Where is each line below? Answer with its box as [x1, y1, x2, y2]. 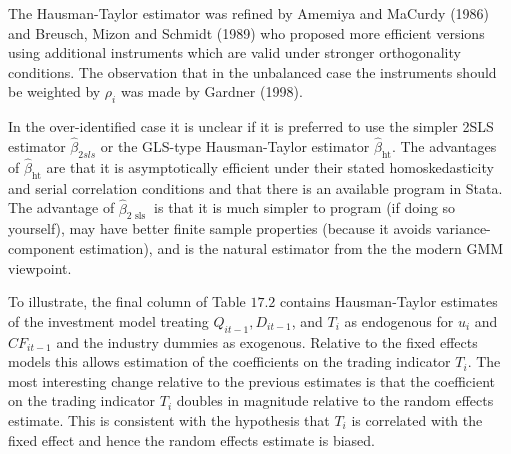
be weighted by [8, 81, 101, 102]
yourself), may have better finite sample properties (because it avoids [8, 218, 432, 239]
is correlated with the [351, 409, 483, 430]
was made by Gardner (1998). [120, 81, 303, 102]
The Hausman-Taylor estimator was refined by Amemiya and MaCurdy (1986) [8, 3, 490, 23]
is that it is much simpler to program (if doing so [154, 197, 456, 218]
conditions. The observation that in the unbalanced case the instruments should [8, 61, 497, 82]
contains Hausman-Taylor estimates [279, 291, 498, 312]
